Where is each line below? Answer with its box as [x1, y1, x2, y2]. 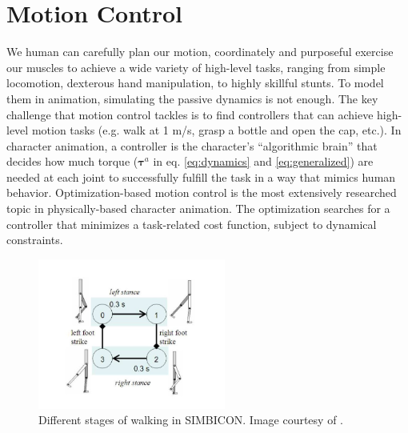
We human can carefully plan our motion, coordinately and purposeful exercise [6, 43, 394, 60]
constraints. [6, 231, 63, 248]
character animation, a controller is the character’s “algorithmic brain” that [6, 137, 378, 154]
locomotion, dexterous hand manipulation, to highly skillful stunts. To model [6, 74, 384, 91]
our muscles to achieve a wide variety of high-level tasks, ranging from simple [6, 58, 386, 75]
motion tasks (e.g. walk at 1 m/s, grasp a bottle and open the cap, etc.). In [31, 122, 402, 138]
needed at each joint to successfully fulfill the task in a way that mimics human [6, 168, 396, 185]
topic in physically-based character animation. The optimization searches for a [6, 200, 390, 217]
